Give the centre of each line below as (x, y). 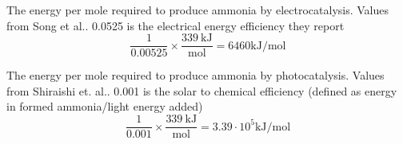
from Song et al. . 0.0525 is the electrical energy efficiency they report (176, 25)
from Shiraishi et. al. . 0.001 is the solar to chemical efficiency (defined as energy (202, 90)
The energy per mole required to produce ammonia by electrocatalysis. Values (198, 10)
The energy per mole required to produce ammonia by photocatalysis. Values (196, 75)
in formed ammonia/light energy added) (105, 106)
